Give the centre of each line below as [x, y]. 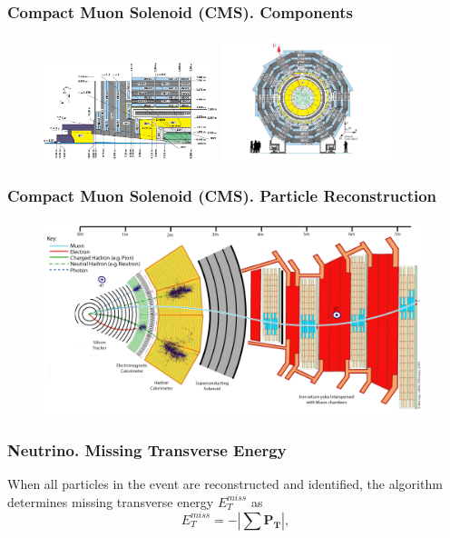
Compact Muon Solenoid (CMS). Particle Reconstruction [222, 195]
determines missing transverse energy [111, 501]
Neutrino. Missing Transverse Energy [147, 449]
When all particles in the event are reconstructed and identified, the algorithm [225, 484]
